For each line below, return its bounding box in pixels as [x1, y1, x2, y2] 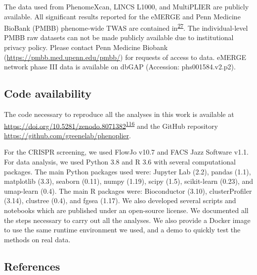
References [4, 258, 60, 274]
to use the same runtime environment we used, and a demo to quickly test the [4, 224, 241, 235]
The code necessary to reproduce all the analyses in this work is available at [4, 109, 234, 119]
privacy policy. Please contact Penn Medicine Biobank [4, 42, 168, 53]
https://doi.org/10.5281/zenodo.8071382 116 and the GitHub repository [4, 119, 218, 131]
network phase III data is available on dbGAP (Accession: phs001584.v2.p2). [4, 61, 236, 72]
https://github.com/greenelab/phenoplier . [4, 130, 131, 140]
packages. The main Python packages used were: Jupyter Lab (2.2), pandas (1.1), [4, 166, 251, 176]
